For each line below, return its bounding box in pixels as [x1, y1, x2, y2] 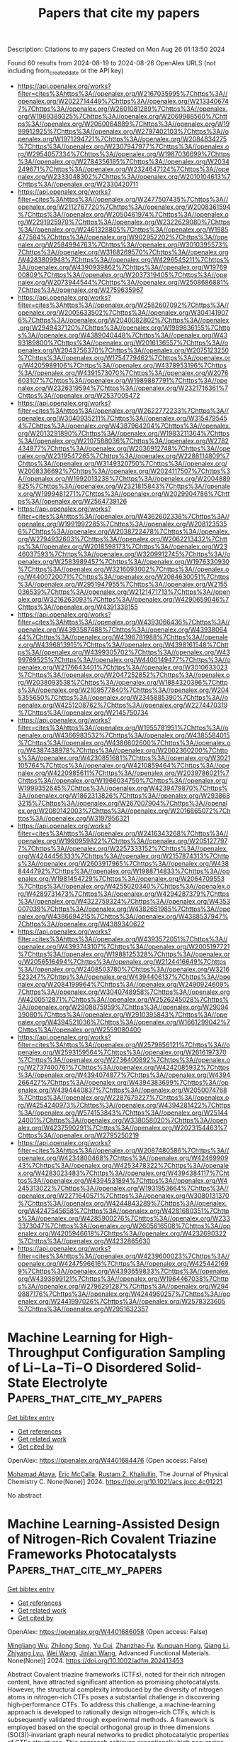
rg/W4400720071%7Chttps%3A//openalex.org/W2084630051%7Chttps [17, 572, 229, 580]
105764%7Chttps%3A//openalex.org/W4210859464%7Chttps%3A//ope [17, 761, 230, 769]
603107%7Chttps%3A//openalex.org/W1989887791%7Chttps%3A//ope [17, 376, 228, 384]
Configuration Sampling [81, 1345, 226, 1361]
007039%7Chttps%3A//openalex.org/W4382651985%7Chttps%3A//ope [17, 904, 231, 913]
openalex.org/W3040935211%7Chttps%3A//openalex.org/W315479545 [17, 413, 228, 422]
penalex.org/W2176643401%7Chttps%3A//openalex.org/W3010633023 [17, 663, 228, 671]
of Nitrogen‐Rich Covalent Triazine [7, 1531, 217, 1547]
